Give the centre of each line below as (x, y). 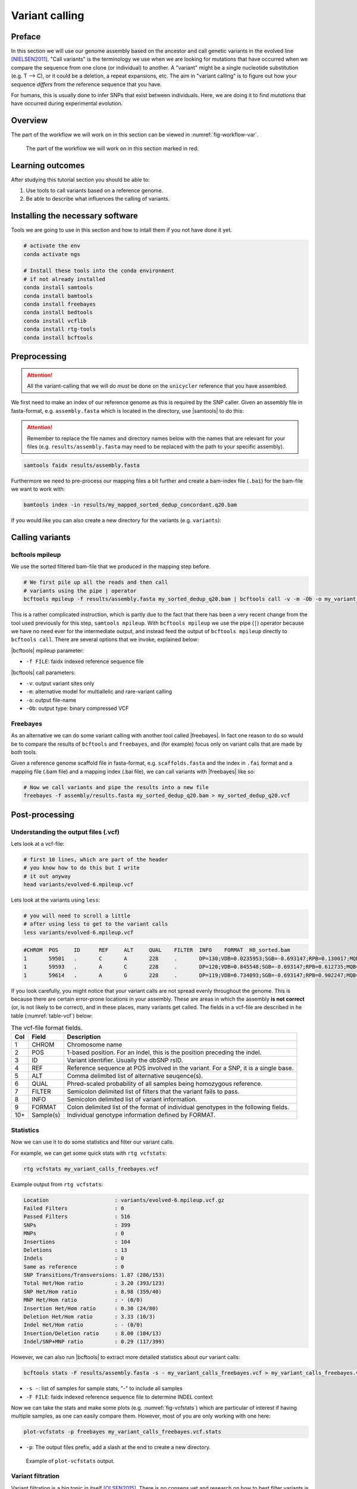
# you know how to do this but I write (82, 868)
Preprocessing (39, 356)
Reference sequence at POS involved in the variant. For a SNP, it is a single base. (180, 1068)
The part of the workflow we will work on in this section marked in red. (112, 148)
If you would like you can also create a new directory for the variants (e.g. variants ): (116, 521)
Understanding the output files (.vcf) (65, 832)
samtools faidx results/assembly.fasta (82, 465)
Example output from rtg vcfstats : (57, 1184)
